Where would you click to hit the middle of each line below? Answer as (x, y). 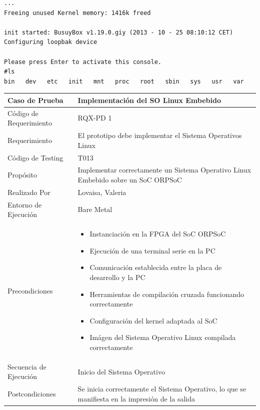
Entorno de (25, 204)
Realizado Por (29, 192)
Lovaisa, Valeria (102, 192)
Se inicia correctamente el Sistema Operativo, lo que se (162, 389)
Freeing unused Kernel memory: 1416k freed (77, 13)
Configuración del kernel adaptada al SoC (153, 320)
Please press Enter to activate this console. (83, 62)
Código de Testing (35, 157)
